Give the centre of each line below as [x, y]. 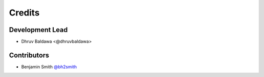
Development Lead [38, 30]
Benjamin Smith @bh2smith [49, 67]
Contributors [29, 55]
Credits [24, 13]
